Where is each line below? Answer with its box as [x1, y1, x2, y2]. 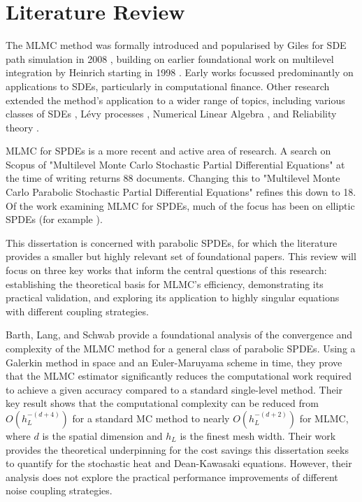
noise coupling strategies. [6, 483, 113, 498]
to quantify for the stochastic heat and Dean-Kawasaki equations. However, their [6, 456, 352, 471]
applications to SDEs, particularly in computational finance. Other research [6, 78, 330, 93]
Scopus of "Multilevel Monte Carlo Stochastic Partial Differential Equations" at [6, 157, 345, 171]
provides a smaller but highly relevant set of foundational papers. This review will [6, 249, 356, 264]
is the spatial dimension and [42, 428, 163, 443]
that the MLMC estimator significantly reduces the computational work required [6, 368, 352, 383]
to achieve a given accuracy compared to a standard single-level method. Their [6, 382, 343, 396]
